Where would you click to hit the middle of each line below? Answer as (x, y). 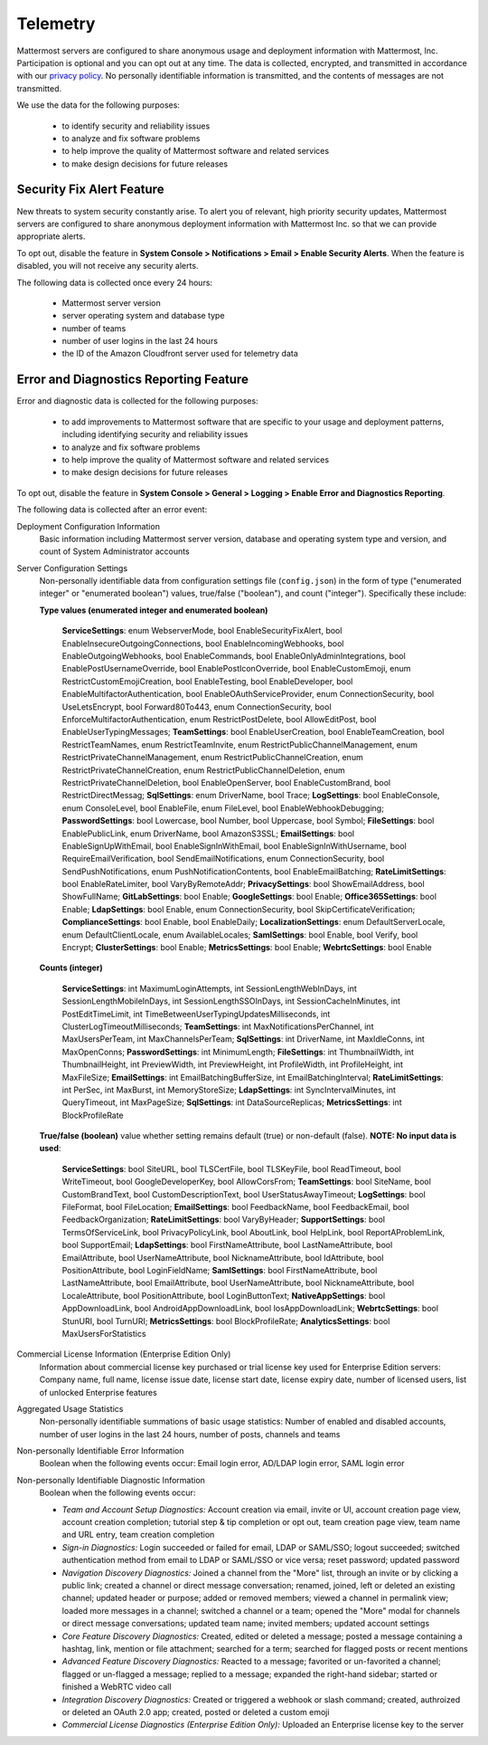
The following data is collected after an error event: (112, 510)
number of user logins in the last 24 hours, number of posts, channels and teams (190, 1434)
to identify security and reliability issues (136, 126)
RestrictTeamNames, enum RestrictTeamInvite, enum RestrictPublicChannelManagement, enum (240, 744)
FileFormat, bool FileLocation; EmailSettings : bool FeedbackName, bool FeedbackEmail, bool (236, 1207)
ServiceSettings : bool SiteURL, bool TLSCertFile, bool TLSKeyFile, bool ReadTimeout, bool (231, 1168)
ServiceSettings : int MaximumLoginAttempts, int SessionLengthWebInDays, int (209, 988)
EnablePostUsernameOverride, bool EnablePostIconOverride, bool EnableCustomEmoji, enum (236, 669)
